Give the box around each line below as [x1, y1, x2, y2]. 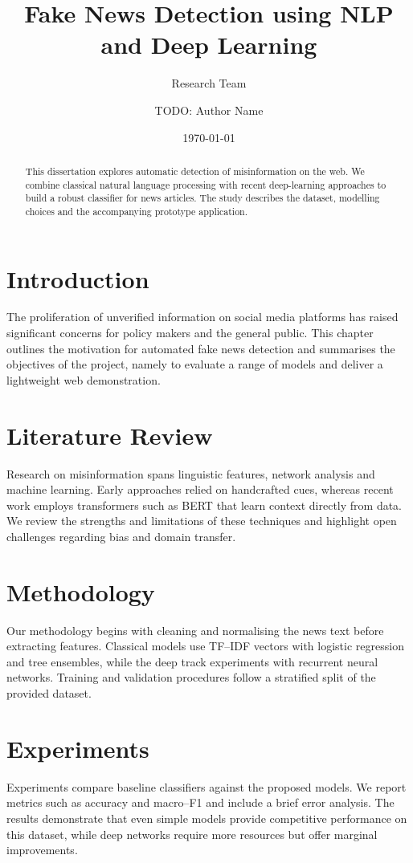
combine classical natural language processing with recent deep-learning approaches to [25, 177, 386, 191]
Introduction [6, 262, 149, 295]
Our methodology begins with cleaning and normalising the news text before [6, 621, 384, 638]
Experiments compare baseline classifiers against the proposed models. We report [6, 778, 407, 795]
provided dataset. [6, 685, 92, 702]
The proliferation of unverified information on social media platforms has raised [6, 308, 399, 325]
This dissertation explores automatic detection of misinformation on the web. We [25, 164, 365, 177]
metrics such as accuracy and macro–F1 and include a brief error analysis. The [6, 794, 395, 811]
